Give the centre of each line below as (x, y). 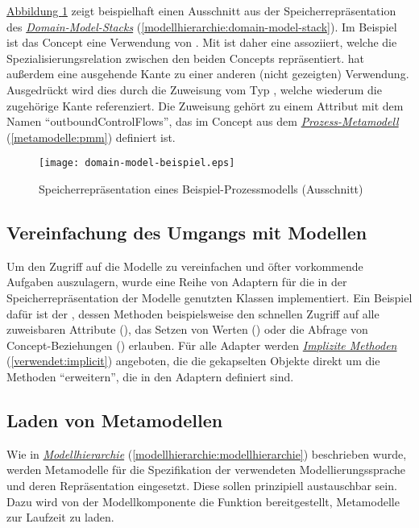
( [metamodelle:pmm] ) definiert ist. (91, 137)
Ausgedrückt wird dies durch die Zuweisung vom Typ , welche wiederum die (194, 89)
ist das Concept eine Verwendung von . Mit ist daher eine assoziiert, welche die (202, 42)
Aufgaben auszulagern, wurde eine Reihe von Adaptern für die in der (177, 282)
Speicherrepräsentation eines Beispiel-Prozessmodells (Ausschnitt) (201, 189)
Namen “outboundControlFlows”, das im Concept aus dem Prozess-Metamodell (203, 121)
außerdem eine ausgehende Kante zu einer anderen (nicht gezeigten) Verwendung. (208, 74)
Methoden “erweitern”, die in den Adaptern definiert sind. (150, 376)
